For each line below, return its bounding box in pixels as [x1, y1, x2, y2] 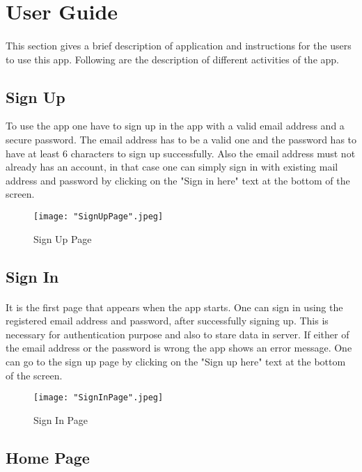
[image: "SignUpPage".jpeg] [33, 211, 164, 221]
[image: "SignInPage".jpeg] [33, 393, 164, 403]
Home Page [6, 446, 90, 468]
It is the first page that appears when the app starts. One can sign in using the [6, 299, 343, 314]
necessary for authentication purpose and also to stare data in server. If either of [6, 327, 349, 341]
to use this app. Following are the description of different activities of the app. [6, 52, 339, 66]
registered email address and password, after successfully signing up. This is [6, 313, 329, 328]
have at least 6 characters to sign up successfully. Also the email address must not [6, 145, 356, 160]
